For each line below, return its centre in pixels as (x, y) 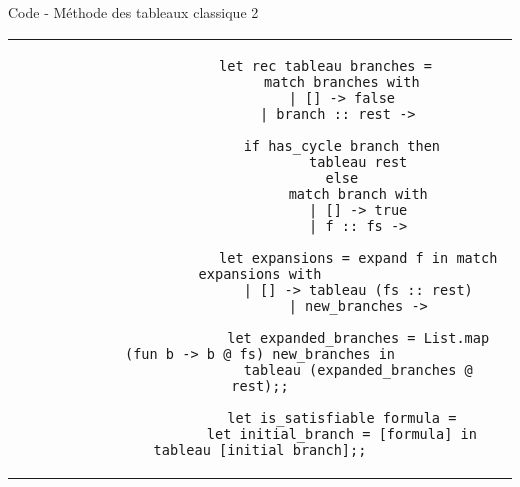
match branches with (342, 81)
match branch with (358, 193)
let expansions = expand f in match (358, 257)
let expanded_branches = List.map (358, 337)
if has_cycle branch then (342, 145)
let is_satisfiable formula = (342, 417)
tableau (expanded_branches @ (358, 369)
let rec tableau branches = (325, 65)
